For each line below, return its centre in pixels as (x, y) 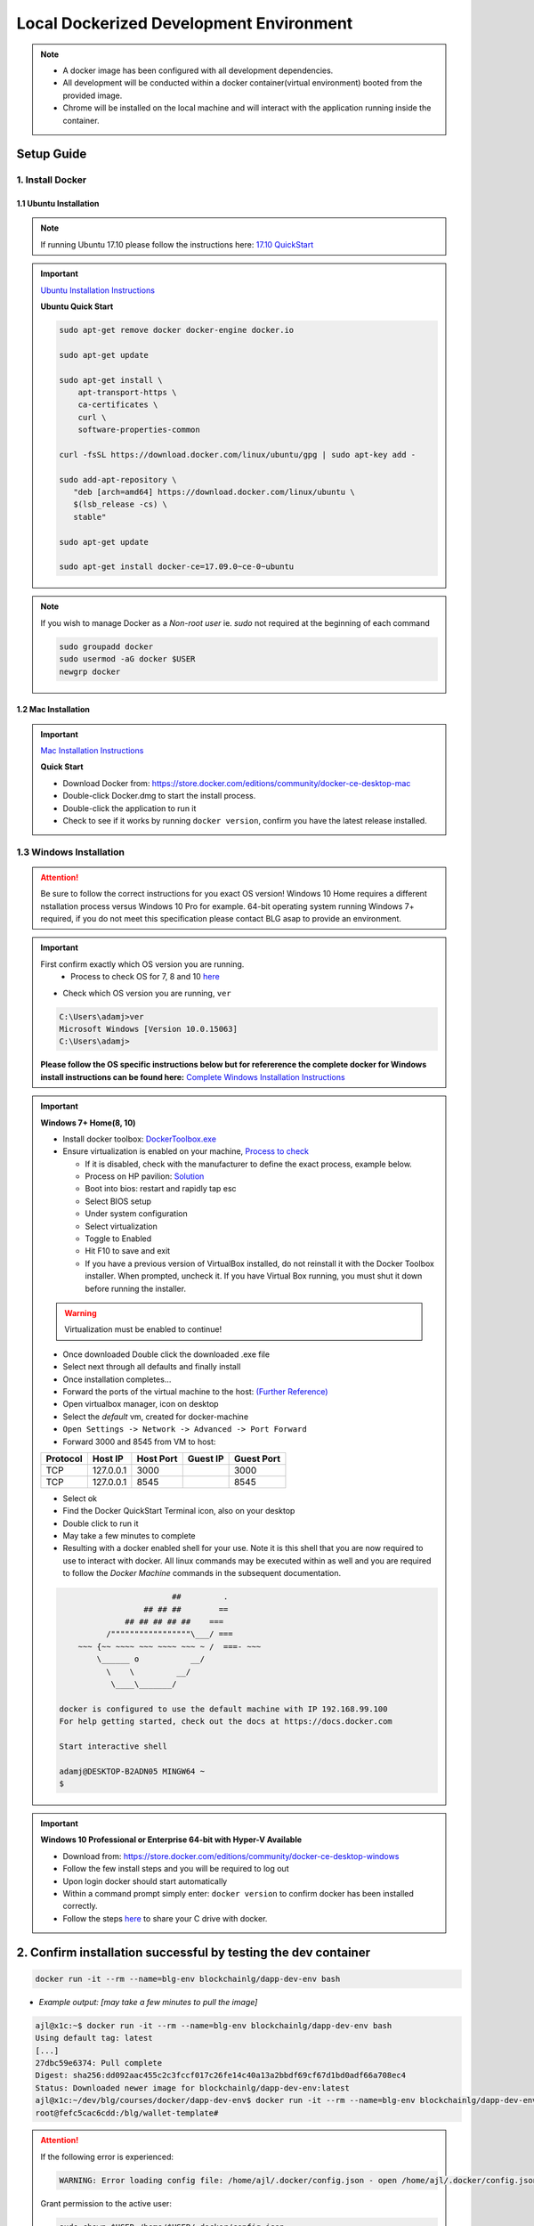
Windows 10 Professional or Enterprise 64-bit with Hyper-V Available (171, 1840)
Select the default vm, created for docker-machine (156, 1417)
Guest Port (257, 1458)
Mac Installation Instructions (92, 750)
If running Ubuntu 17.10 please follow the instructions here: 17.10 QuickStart (177, 244)
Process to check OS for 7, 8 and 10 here (145, 977)
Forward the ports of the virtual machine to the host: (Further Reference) (195, 1391)
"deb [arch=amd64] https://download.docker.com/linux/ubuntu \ (214, 492)
